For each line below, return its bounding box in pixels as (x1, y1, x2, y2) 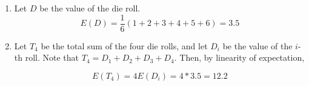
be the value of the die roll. (39, 2, 141, 14)
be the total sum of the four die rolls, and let (41, 39, 208, 52)
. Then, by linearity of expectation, (174, 51, 305, 64)
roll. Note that (25, 51, 79, 64)
